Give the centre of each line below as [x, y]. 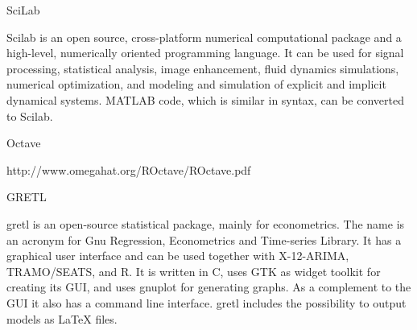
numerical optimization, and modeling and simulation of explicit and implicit [196, 84]
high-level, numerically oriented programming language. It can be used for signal [205, 53]
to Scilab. [30, 115]
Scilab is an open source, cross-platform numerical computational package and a [204, 37]
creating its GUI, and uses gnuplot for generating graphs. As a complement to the [209, 287]
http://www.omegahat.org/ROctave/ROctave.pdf [129, 169]
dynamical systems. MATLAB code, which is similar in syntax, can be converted [206, 99]
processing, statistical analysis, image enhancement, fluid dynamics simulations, [203, 68]
